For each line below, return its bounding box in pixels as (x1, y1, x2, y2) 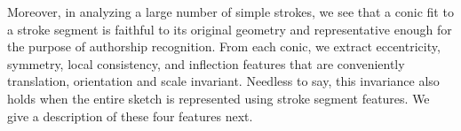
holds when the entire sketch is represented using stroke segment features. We (7, 89, 430, 107)
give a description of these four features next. (7, 106, 253, 125)
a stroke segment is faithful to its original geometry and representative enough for (7, 19, 452, 38)
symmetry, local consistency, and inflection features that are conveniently (7, 54, 405, 73)
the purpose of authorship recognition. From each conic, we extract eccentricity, (7, 37, 441, 56)
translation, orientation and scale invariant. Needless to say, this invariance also (7, 72, 440, 90)
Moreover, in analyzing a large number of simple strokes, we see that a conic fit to (7, 3, 454, 20)
